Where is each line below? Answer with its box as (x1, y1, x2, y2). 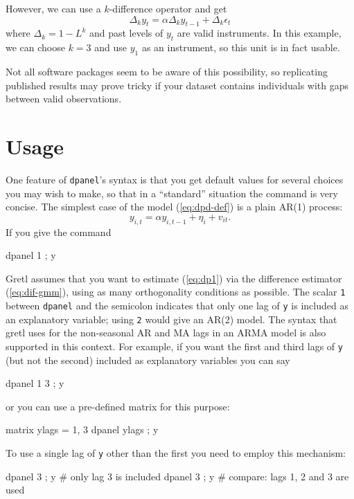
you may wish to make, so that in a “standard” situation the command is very (6, 185, 338, 200)
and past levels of (89, 26, 163, 40)
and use (94, 40, 127, 55)
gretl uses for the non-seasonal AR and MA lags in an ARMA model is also (6, 325, 326, 340)
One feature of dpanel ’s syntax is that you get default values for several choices (6, 172, 344, 186)
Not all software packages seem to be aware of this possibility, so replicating (6, 64, 328, 78)
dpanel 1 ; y (6, 248, 56, 262)
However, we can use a (6, 1, 101, 15)
